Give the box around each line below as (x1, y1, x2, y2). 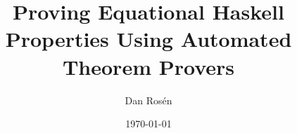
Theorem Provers (62, 52, 235, 80)
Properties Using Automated (5, 24, 292, 53)
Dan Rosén (125, 92, 172, 107)
